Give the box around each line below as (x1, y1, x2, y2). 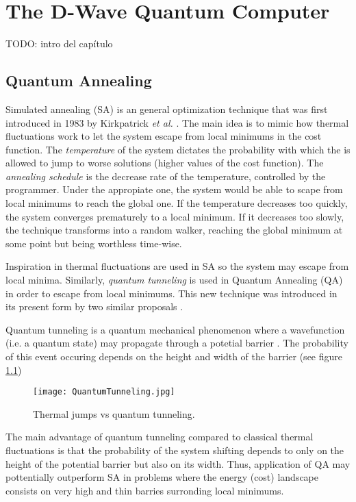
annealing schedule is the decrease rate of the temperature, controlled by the (5, 168, 326, 183)
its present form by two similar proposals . (5, 299, 183, 314)
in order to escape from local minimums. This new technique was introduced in (5, 286, 338, 300)
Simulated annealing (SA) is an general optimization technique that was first (5, 101, 328, 116)
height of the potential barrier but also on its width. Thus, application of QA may (5, 456, 351, 470)
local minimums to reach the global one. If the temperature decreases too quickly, (5, 196, 348, 210)
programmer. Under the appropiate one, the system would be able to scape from (5, 182, 343, 197)
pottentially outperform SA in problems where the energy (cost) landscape (5, 470, 319, 484)
